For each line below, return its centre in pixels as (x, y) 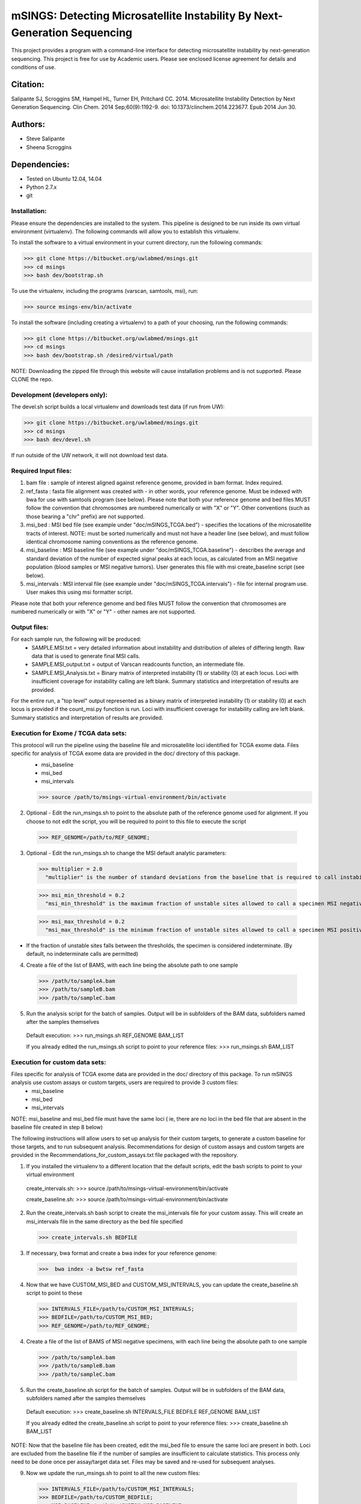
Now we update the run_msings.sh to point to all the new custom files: (113, 1473)
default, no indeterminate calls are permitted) (82, 954)
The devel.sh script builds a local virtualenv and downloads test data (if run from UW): (118, 407)
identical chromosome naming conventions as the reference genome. (112, 541)
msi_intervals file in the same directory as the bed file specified (104, 1221)
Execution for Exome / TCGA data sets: (69, 733)
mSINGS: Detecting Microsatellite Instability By (131, 16)
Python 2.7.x (42, 187)
